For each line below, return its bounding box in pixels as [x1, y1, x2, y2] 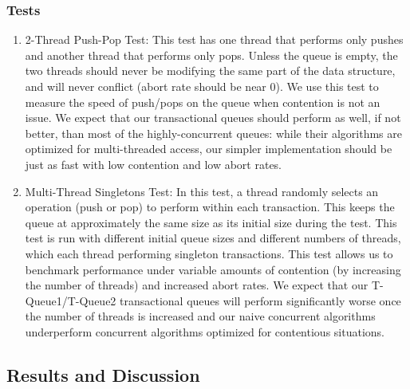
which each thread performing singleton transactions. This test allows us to [25, 245, 393, 261]
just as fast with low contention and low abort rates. [25, 155, 282, 172]
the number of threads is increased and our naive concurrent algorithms [25, 308, 376, 324]
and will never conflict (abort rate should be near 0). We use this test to [25, 78, 379, 94]
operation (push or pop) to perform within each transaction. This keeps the [25, 198, 395, 215]
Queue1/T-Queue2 [25, 292, 116, 308]
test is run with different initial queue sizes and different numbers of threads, [25, 230, 401, 246]
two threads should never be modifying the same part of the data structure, [25, 62, 396, 79]
